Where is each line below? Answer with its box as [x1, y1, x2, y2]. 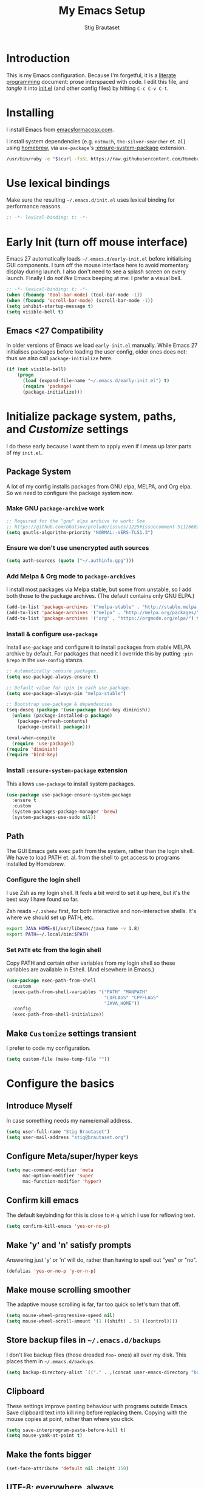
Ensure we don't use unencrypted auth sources [6, 544, 149, 552]
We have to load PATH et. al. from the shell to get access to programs [6, 854, 180, 861]
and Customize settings [6, 423, 129, 436]
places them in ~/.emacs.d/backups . [6, 1357, 95, 1364]
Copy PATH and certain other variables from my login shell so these [6, 959, 175, 967]
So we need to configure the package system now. [6, 489, 134, 496]
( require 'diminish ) [6, 746, 59, 752]
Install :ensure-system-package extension [6, 766, 128, 775]
